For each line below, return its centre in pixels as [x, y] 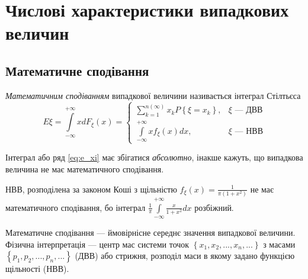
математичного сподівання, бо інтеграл [76, 207]
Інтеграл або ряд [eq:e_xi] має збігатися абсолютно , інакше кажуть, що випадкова [154, 157]
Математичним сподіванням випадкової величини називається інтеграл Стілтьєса [153, 95]
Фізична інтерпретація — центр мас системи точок [97, 244]
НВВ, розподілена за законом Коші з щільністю [91, 189]
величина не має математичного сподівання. [85, 169]
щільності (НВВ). [37, 269]
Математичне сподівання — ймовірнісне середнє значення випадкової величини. [150, 232]
